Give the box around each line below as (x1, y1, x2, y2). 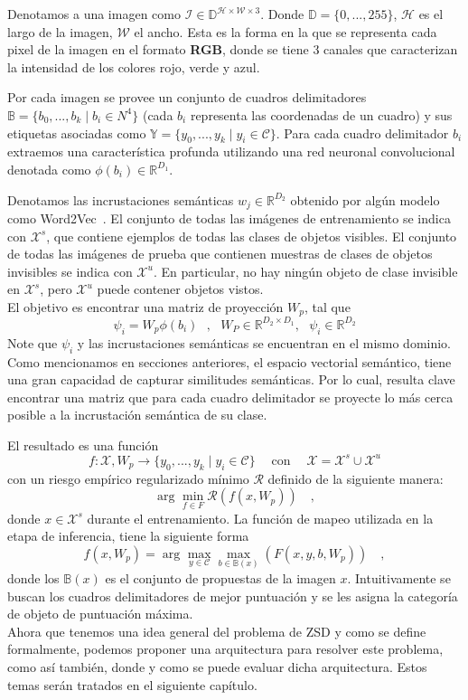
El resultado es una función (7, 435, 159, 454)
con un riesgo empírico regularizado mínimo (7, 468, 249, 487)
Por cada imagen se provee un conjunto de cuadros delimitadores (7, 88, 367, 107)
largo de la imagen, (7, 22, 113, 41)
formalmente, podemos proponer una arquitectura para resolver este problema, (7, 639, 444, 658)
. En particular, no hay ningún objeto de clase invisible (153, 261, 458, 280)
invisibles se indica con (7, 261, 133, 280)
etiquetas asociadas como (7, 123, 146, 142)
